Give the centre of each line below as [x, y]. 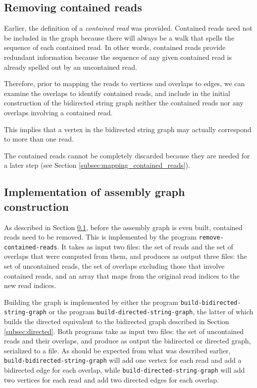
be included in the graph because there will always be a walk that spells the [119, 37]
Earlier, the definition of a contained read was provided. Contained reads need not [128, 28]
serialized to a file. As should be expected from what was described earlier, [117, 350]
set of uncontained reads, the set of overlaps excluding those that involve [114, 266]
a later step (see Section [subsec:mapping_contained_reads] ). [97, 165]
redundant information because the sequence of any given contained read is [118, 57]
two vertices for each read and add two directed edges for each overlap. [111, 379]
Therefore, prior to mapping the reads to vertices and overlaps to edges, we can [125, 83]
